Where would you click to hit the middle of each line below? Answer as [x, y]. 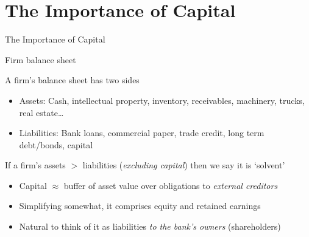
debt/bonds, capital [56, 144]
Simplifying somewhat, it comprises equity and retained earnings [140, 206]
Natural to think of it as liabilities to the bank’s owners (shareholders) [150, 226]
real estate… [41, 112]
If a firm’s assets [35, 165]
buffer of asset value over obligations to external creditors [171, 185]
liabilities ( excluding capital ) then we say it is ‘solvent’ [184, 165]
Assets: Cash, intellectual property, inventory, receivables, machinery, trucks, [162, 100]
